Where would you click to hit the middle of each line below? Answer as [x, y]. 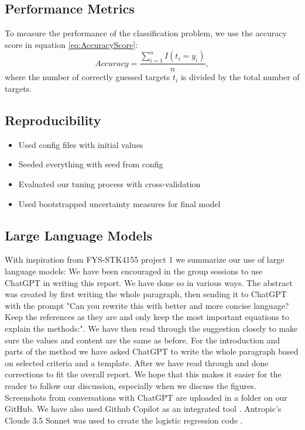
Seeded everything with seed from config [91, 164]
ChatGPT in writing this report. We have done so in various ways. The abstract [149, 282]
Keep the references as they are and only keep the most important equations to [147, 317]
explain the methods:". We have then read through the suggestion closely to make [151, 328]
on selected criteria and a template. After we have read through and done [137, 362]
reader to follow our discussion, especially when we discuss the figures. [131, 385]
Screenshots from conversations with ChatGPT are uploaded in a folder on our [146, 397]
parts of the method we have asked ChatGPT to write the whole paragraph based [152, 351]
